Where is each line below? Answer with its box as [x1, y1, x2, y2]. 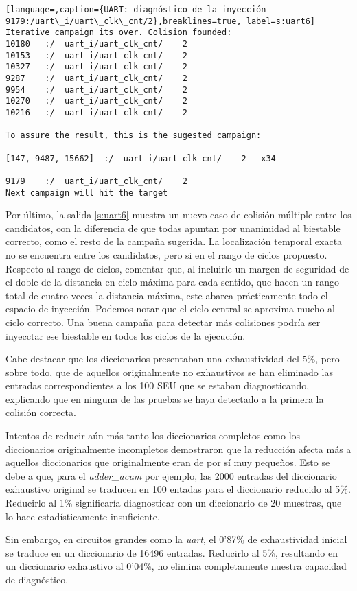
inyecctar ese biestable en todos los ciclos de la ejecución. [5, 328, 246, 343]
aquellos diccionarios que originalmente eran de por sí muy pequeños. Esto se [5, 455, 330, 470]
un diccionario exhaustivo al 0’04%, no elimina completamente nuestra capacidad [5, 559, 347, 573]
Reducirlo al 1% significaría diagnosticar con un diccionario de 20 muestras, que [5, 496, 342, 510]
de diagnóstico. [5, 572, 69, 586]
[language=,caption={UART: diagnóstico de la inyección [5, 5, 266, 14]
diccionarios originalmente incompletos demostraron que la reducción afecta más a [5, 441, 352, 456]
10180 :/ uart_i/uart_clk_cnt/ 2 [5, 38, 187, 49]
